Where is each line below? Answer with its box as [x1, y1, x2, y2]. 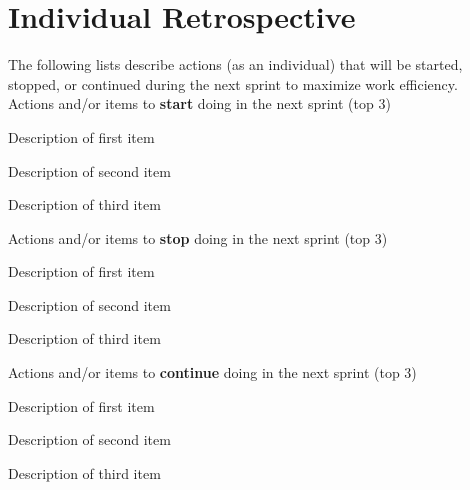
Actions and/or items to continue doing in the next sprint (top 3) [8, 362, 417, 383]
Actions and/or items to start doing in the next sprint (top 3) [8, 93, 391, 114]
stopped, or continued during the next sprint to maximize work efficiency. [8, 73, 458, 94]
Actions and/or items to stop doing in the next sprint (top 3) [8, 227, 388, 248]
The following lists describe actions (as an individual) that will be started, [8, 54, 463, 75]
